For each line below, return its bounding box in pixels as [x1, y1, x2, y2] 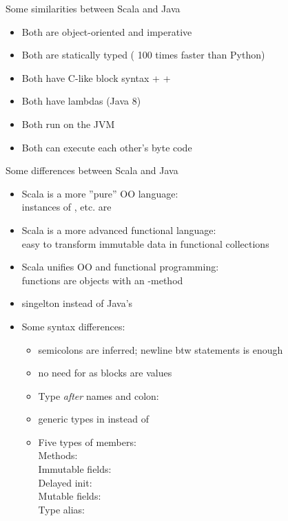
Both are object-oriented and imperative [21, 24, 192, 39]
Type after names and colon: [38, 388, 159, 403]
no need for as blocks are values [38, 365, 172, 380]
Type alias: [38, 502, 85, 516]
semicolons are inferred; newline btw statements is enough [38, 342, 283, 357]
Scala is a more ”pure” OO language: [21, 186, 178, 200]
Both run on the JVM [21, 116, 115, 131]
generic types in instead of [38, 412, 150, 426]
